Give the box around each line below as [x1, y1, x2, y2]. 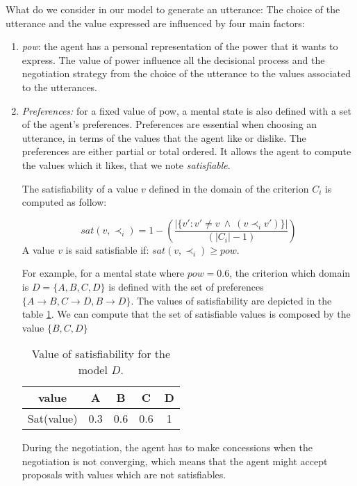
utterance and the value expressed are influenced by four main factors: [6, 15, 305, 30]
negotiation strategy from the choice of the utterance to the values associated [22, 66, 351, 81]
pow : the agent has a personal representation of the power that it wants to [22, 39, 338, 54]
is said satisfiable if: [65, 242, 149, 257]
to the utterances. [22, 79, 98, 94]
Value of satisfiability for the [31, 346, 171, 362]
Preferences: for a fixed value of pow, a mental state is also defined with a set [22, 103, 351, 118]
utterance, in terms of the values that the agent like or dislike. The [22, 130, 306, 145]
